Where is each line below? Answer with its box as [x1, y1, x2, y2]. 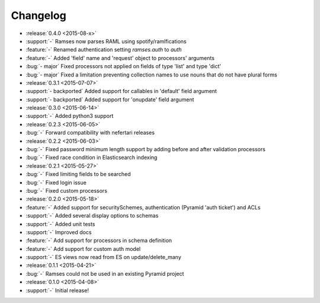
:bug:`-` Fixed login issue [25, 178, 87, 186]
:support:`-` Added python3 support [25, 113, 114, 120]
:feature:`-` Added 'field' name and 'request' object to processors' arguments [25, 54, 215, 62]
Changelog [11, 9, 66, 22]
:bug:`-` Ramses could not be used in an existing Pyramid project [25, 270, 184, 277]
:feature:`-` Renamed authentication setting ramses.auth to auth [25, 46, 182, 53]
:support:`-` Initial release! [25, 286, 89, 294]
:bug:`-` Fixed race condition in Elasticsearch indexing [25, 154, 158, 161]
